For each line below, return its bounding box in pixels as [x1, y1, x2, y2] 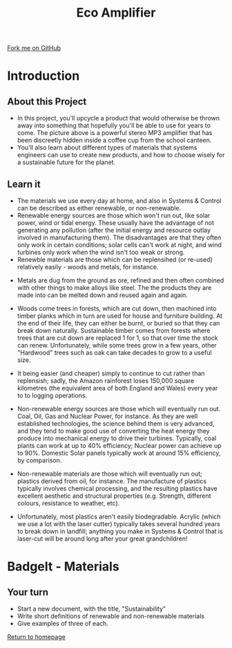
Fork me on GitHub [7, 44, 61, 53]
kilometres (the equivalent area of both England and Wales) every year [17, 384, 218, 392]
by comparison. [17, 456, 62, 465]
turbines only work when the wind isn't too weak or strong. [17, 248, 185, 256]
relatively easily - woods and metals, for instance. [17, 263, 159, 271]
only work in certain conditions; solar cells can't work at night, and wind [17, 241, 222, 249]
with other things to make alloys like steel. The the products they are [17, 284, 212, 291]
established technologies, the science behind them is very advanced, [17, 420, 215, 427]
